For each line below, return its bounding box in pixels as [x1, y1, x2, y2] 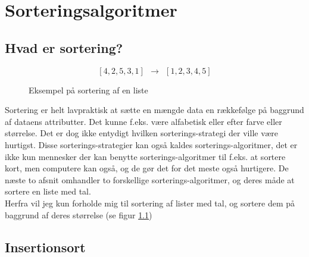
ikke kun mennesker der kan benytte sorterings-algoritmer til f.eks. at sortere [5, 150, 286, 162]
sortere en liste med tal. [5, 185, 91, 198]
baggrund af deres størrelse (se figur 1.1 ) [5, 208, 152, 221]
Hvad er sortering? [5, 38, 123, 57]
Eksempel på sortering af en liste [29, 83, 148, 96]
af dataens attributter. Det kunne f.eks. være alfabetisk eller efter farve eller [5, 115, 282, 127]
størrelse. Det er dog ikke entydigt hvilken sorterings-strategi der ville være [5, 127, 278, 139]
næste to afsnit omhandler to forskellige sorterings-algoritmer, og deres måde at [5, 173, 295, 186]
